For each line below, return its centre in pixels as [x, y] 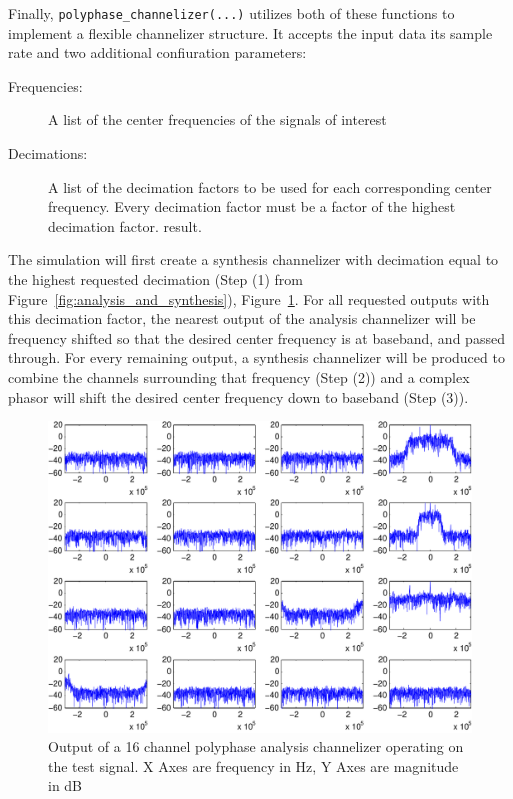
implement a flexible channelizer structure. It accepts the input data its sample [250, 32]
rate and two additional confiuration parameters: [157, 52]
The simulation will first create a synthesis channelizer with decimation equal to [253, 259]
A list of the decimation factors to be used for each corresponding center [270, 186]
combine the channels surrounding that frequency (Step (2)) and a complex [239, 376]
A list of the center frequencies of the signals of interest [217, 119]
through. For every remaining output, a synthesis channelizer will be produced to [256, 357]
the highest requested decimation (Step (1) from [156, 279]
